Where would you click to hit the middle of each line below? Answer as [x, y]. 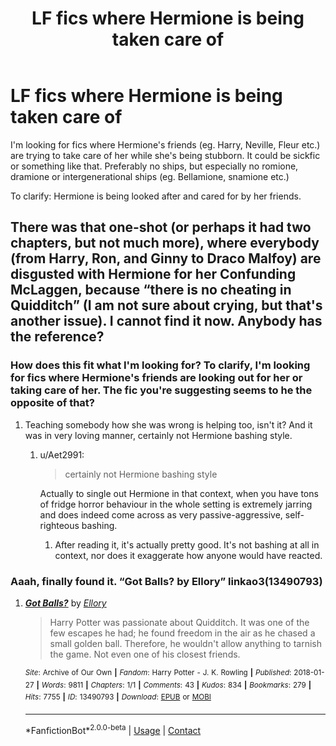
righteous [59, 525]
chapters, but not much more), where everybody [165, 243]
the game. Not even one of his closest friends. [145, 654]
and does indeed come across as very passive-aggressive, [161, 514]
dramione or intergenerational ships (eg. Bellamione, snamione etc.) [150, 176]
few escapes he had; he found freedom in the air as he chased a [182, 633]
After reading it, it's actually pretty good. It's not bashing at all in [187, 544]
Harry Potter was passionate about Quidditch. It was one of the [179, 622]
